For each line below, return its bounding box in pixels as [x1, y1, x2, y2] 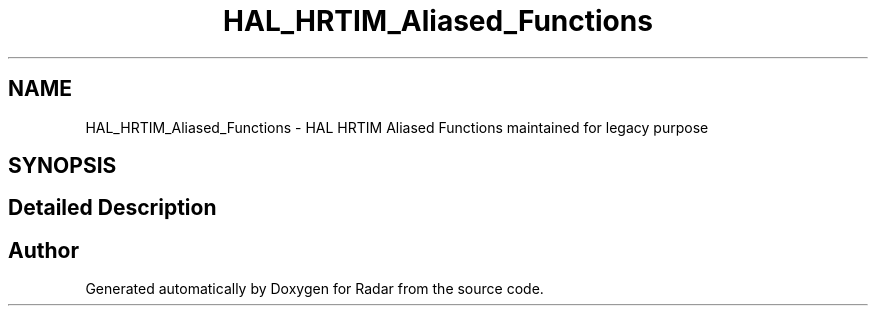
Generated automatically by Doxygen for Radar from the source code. [85, 280, 544, 298]
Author [8, 237, 79, 263]
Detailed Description [8, 195, 217, 221]
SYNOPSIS [8, 153, 117, 179]
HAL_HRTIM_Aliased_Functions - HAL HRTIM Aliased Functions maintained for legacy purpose [85, 118, 709, 136]
